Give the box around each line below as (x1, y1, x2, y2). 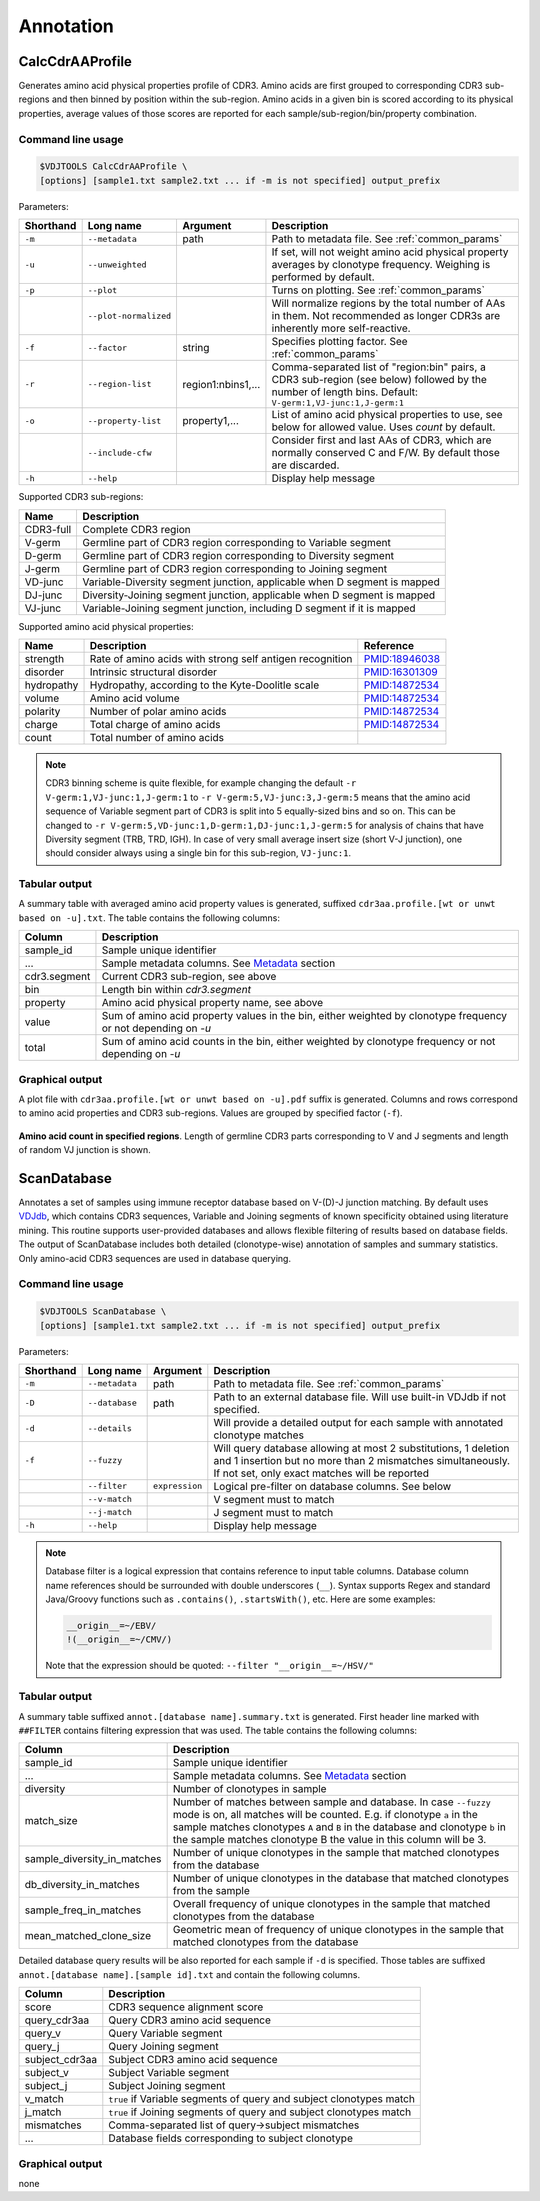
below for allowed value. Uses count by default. (271, 420, 496, 434)
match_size (24, 1814, 78, 1828)
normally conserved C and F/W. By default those (271, 446, 500, 460)
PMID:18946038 (363, 651, 440, 665)
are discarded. (271, 458, 340, 472)
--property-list (87, 415, 162, 426)
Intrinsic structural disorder (89, 665, 218, 679)
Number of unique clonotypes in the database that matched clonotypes (172, 1871, 510, 1885)
